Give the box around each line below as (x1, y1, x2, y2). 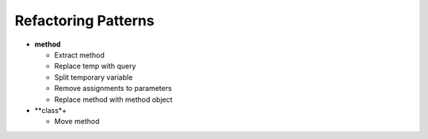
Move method (54, 117, 100, 126)
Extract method (54, 50, 105, 59)
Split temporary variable (54, 72, 133, 82)
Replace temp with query (54, 62, 136, 71)
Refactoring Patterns (14, 12, 155, 29)
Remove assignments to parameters (54, 84, 172, 93)
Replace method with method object (54, 95, 174, 104)
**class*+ (34, 105, 67, 115)
